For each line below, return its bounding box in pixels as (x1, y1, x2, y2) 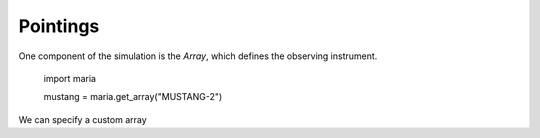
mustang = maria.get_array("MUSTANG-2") (43, 91, 223, 103)
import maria (43, 72, 97, 84)
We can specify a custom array (18, 113, 147, 125)
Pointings (18, 15, 100, 37)
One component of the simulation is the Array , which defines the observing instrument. (18, 50, 378, 62)
